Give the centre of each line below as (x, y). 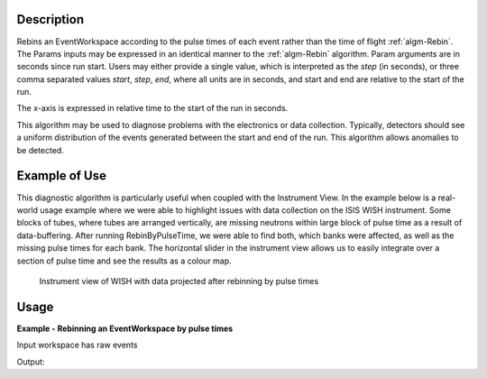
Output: (31, 362)
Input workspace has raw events (77, 345)
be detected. (41, 150)
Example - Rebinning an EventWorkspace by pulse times (125, 328)
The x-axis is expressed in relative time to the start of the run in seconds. (152, 108)
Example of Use (62, 176)
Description (51, 19)
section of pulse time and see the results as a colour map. (124, 261)
